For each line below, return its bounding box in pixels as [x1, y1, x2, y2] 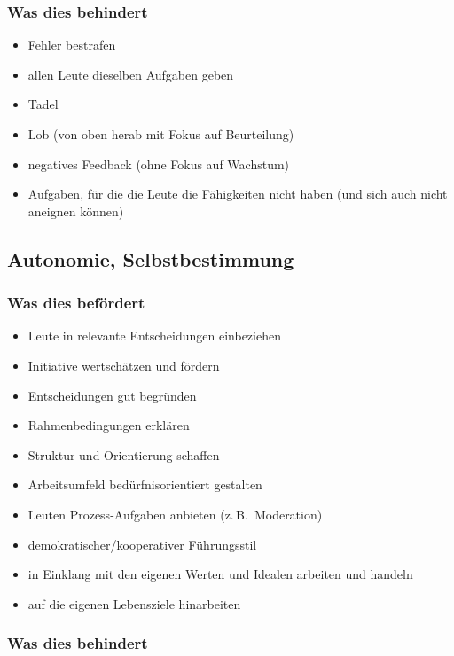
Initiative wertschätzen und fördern [27, 355, 220, 374]
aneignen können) [27, 201, 124, 220]
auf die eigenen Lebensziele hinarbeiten [27, 594, 241, 613]
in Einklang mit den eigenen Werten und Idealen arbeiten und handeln [27, 565, 413, 583]
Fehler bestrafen [27, 35, 116, 54]
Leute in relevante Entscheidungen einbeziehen [27, 326, 281, 345]
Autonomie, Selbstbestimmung [7, 245, 294, 272]
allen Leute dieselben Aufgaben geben [27, 65, 234, 83]
